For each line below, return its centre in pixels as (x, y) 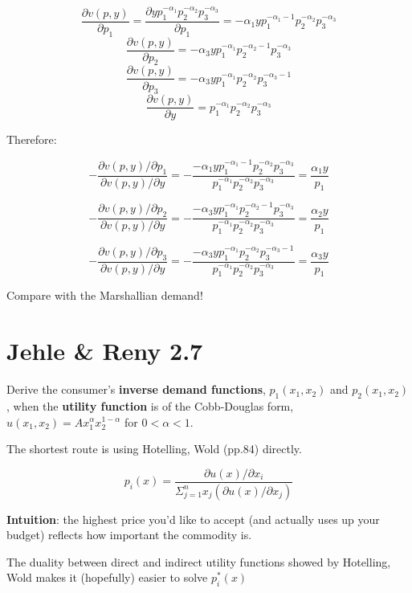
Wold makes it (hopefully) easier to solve (107, 577)
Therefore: (32, 139)
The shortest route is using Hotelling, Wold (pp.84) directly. (154, 449)
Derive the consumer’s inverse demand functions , (136, 389)
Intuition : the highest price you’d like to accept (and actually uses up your (193, 519)
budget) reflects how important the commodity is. (129, 535)
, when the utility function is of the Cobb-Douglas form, (150, 405)
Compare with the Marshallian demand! (105, 295)
